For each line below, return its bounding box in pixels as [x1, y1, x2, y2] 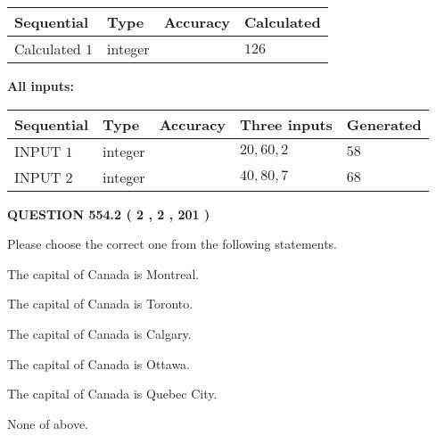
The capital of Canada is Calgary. [7, 324, 192, 342]
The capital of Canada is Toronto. [7, 294, 193, 313]
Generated [346, 113, 422, 135]
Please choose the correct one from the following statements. [7, 234, 338, 253]
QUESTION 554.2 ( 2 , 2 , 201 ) [7, 204, 210, 223]
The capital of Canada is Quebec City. [7, 384, 218, 403]
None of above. [7, 414, 88, 432]
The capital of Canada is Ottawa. [7, 354, 191, 373]
